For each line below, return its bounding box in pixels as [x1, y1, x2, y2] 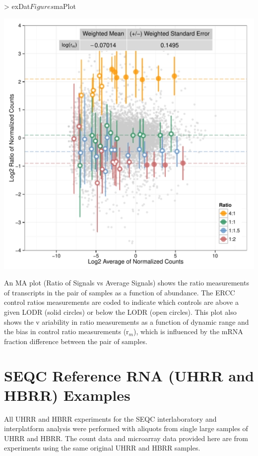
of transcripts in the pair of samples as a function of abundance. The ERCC [4, 287, 235, 297]
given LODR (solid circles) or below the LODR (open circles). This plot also [4, 306, 237, 317]
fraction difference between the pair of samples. [4, 336, 147, 346]
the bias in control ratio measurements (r [4, 326, 129, 337]
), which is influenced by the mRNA [133, 326, 243, 337]
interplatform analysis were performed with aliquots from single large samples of [4, 423, 248, 434]
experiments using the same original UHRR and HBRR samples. [4, 443, 200, 453]
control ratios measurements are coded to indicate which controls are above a [4, 297, 239, 307]
